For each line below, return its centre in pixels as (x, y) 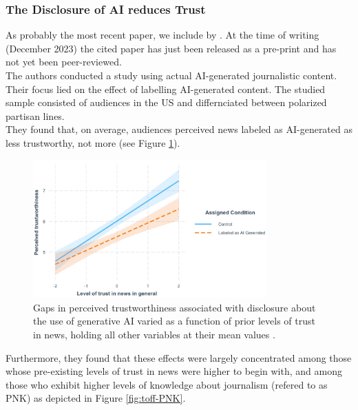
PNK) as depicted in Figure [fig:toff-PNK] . (96, 398)
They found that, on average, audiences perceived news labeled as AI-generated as (179, 129)
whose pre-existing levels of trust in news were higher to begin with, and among (174, 371)
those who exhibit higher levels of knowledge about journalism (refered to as (167, 384)
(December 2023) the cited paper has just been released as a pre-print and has (171, 48)
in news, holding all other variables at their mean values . (154, 335)
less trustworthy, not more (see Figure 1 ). (93, 142)
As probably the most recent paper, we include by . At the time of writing (162, 35)
